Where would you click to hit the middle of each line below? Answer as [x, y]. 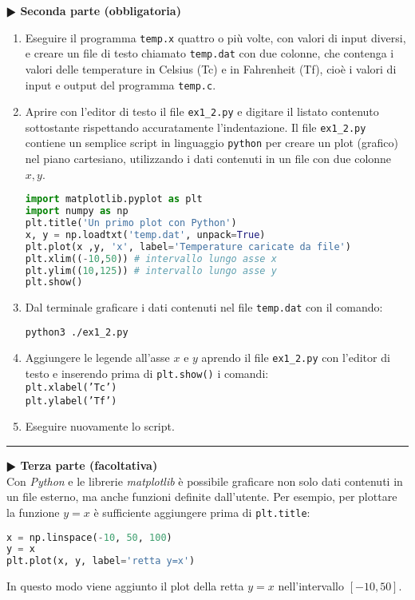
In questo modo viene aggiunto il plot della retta [125, 586]
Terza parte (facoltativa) [89, 465]
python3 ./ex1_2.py [77, 332]
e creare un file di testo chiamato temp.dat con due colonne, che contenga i [209, 53]
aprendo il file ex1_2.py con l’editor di [296, 357]
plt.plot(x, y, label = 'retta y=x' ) [101, 561]
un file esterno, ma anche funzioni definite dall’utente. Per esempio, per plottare [202, 497]
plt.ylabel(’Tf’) [71, 401]
